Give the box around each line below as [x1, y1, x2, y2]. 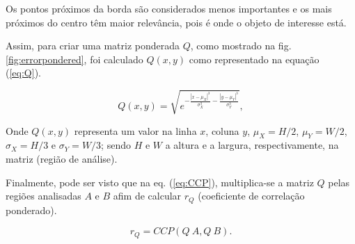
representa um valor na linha [74, 123, 197, 138]
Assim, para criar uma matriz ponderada [6, 38, 180, 53]
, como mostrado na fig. [190, 38, 292, 53]
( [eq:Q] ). [6, 65, 41, 80]
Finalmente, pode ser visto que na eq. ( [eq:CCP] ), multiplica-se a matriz [6, 174, 314, 189]
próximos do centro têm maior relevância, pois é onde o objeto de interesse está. [6, 15, 347, 29]
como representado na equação [189, 51, 319, 66]
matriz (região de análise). [6, 151, 118, 165]
